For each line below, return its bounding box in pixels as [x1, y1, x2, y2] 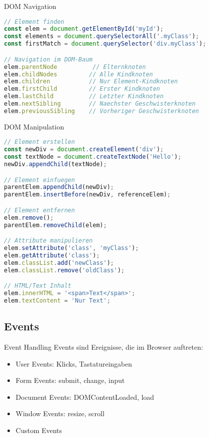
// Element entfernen [4, 206, 75, 214]
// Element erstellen [4, 138, 75, 146]
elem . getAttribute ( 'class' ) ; [4, 251, 100, 259]
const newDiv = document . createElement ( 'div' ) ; [4, 146, 164, 153]
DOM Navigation [4, 1, 56, 11]
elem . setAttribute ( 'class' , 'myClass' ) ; [4, 244, 139, 251]
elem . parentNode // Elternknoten [4, 63, 146, 70]
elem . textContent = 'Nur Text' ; [4, 297, 110, 304]
